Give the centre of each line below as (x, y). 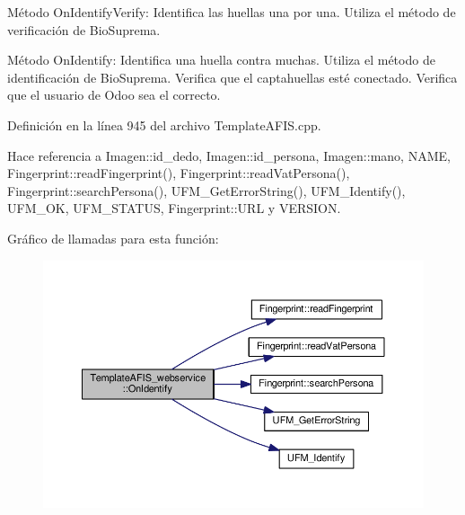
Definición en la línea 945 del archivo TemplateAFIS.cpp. (164, 124)
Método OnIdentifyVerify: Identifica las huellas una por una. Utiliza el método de (232, 12)
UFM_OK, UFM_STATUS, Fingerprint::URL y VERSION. (174, 208)
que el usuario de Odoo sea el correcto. (114, 95)
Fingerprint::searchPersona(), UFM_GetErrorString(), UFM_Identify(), (206, 190)
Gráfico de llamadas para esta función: (113, 238)
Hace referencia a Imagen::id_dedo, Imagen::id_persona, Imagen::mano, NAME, (229, 155)
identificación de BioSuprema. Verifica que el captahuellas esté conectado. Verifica (232, 77)
